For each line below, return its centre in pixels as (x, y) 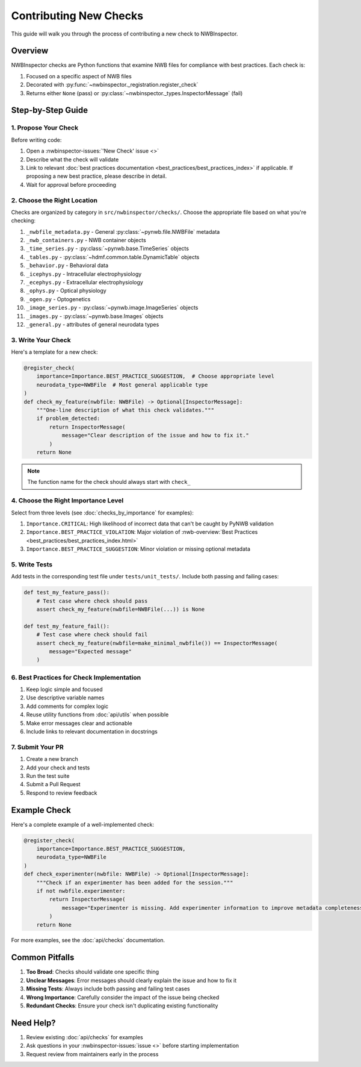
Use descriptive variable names (65, 698)
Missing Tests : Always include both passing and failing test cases (108, 989)
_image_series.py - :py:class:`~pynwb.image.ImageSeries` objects (112, 308)
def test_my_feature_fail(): (67, 626)
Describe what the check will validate (73, 159)
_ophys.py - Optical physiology (66, 291)
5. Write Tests (32, 565)
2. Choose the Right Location (54, 200)
